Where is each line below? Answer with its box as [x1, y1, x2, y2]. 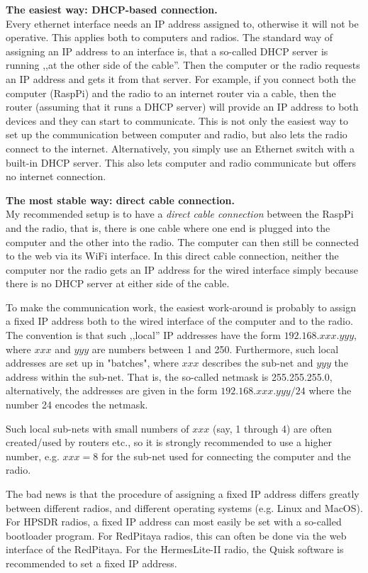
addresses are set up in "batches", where [6, 355, 179, 370]
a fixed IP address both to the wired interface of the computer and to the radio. [6, 313, 353, 328]
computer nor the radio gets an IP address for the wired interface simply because [6, 262, 359, 277]
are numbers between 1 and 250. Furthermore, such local [91, 341, 339, 356]
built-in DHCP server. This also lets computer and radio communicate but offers [6, 155, 357, 169]
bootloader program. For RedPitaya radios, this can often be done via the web [6, 528, 347, 543]
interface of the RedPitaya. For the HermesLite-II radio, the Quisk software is [6, 542, 344, 557]
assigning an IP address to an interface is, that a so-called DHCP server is [6, 43, 328, 58]
